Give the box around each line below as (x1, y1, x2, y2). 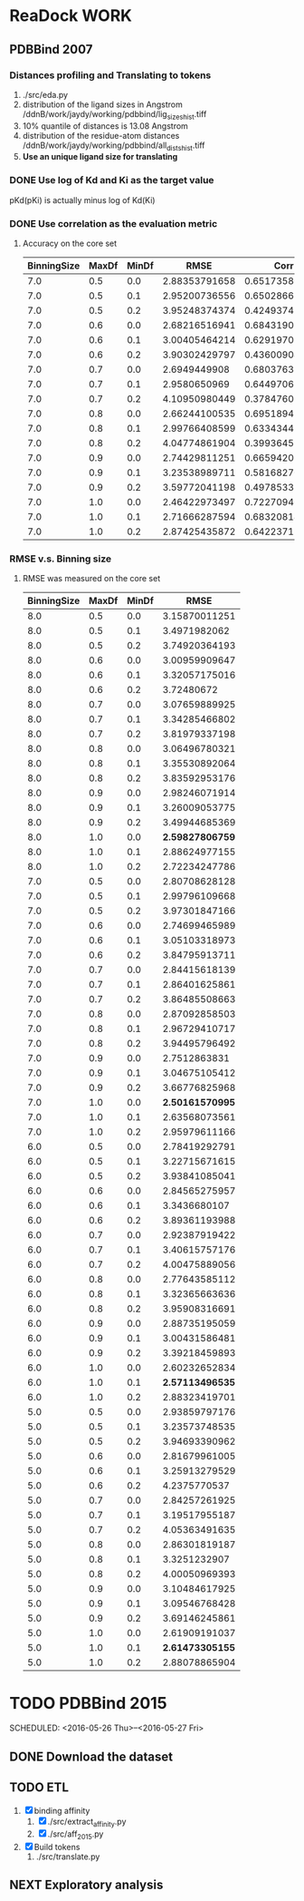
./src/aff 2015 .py (47, 1828, 104, 1842)
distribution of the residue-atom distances (22, 130, 180, 141)
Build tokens (33, 1842, 81, 1853)
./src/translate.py (35, 1851, 100, 1862)
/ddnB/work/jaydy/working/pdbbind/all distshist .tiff (22, 140, 205, 152)
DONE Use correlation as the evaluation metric (9, 217, 218, 229)
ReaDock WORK (9, 5, 133, 26)
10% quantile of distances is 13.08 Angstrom (22, 120, 188, 132)
